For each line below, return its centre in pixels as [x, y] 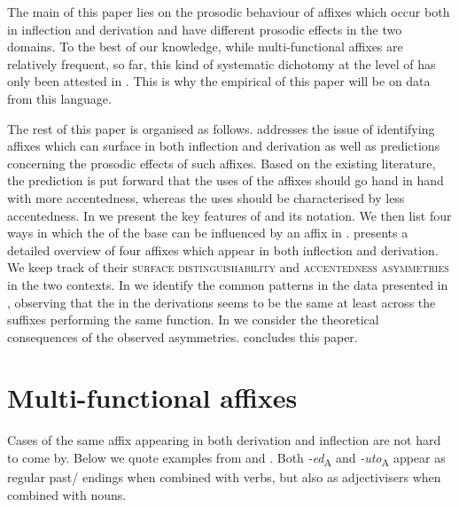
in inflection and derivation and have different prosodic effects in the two [205, 29]
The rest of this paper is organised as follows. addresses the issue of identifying [221, 128]
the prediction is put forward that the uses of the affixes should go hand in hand [226, 180]
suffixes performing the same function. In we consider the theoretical [193, 320]
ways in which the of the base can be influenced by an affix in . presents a [208, 233]
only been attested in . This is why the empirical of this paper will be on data [219, 81]
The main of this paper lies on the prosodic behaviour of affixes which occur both [229, 12]
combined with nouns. [67, 494]
